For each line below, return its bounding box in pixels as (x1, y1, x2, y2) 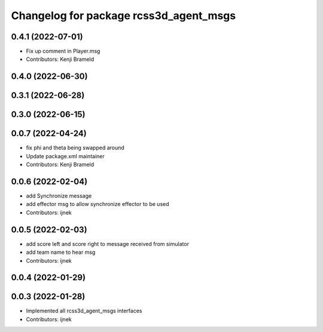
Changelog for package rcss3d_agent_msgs (11, 9, 236, 22)
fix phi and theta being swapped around (26, 144, 125, 152)
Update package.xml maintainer (26, 152, 105, 159)
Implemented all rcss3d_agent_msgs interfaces (26, 308, 142, 315)
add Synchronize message (26, 192, 92, 199)
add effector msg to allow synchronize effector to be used (26, 201, 169, 208)
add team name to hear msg (26, 248, 96, 256)
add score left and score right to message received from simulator (26, 240, 190, 247)
